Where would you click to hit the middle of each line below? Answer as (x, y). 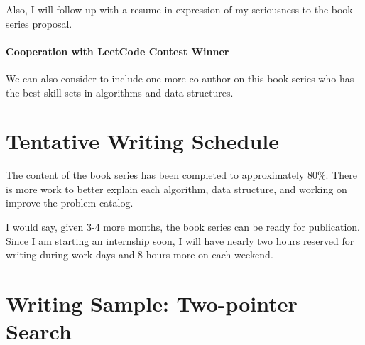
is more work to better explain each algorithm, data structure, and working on (176, 188)
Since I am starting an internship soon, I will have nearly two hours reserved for (180, 240)
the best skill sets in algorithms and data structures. (120, 92)
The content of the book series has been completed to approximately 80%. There (181, 175)
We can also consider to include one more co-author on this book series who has (180, 78)
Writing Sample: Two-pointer (152, 303)
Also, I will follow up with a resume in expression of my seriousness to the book (179, 9)
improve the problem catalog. (70, 203)
